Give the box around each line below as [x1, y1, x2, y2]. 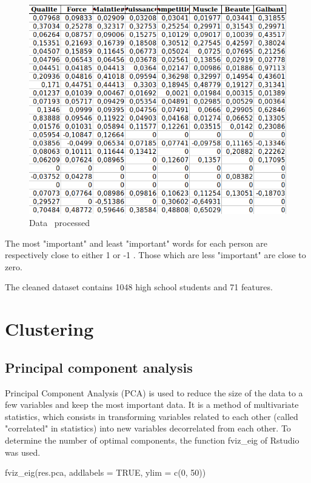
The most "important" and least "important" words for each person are [5, 236, 267, 249]
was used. [5, 445, 41, 458]
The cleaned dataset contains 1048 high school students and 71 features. [5, 281, 273, 293]
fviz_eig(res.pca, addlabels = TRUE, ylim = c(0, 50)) [5, 466, 206, 479]
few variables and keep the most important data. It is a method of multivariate [5, 398, 299, 411]
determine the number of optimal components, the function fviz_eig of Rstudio [5, 433, 299, 446]
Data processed [29, 216, 90, 228]
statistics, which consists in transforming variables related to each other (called [5, 410, 298, 422]
